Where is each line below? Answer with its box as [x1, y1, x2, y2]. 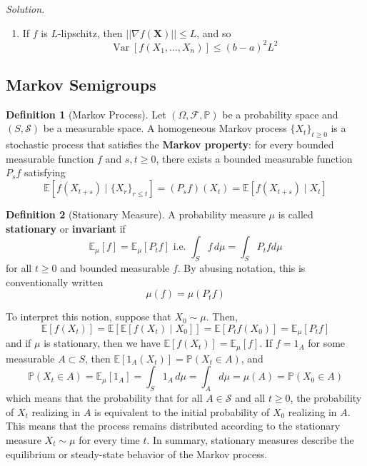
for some [308, 335, 346, 350]
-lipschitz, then [57, 25, 123, 40]
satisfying [24, 165, 66, 180]
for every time [79, 432, 140, 447]
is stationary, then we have [44, 335, 161, 350]
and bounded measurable [60, 260, 170, 275]
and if [6, 335, 31, 350]
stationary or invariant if [6, 221, 126, 235]
